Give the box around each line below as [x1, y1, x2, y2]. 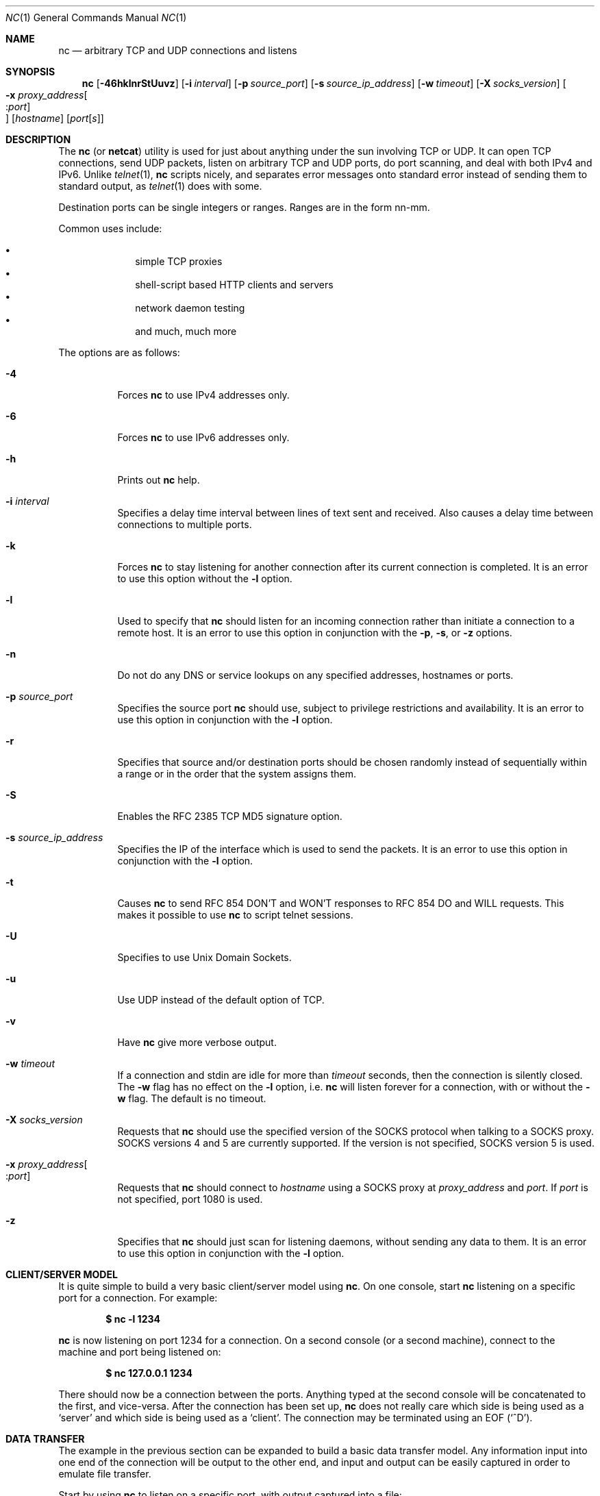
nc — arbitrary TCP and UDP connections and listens [58, 45, 297, 56]
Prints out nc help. [117, 474, 200, 486]
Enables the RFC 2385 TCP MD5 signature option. [117, 810, 342, 822]
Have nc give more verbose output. [117, 1036, 277, 1048]
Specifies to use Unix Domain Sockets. [117, 951, 292, 963]
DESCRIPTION [5, 134, 71, 145]
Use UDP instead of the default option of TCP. [117, 994, 325, 1006]
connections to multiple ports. [117, 519, 252, 530]
